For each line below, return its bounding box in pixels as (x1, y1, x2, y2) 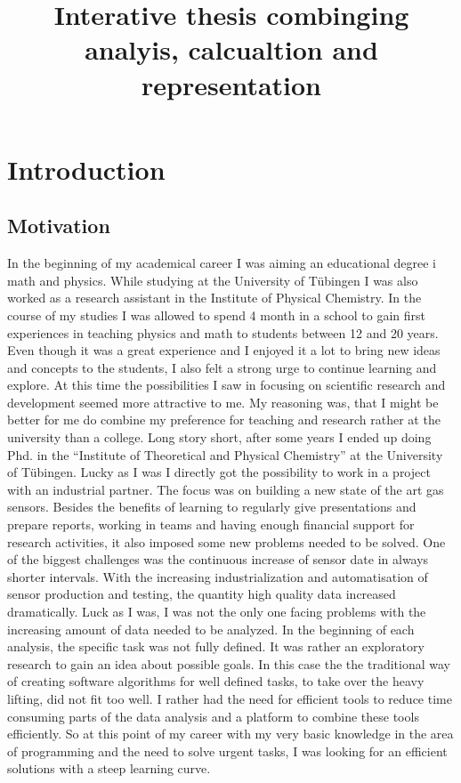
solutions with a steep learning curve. (7, 759, 211, 778)
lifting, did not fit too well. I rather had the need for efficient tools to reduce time (7, 689, 452, 707)
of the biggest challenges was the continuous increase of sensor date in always (7, 550, 429, 569)
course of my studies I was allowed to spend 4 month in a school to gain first (7, 305, 425, 324)
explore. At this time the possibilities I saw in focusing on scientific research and (7, 375, 446, 394)
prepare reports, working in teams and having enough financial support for (7, 515, 415, 534)
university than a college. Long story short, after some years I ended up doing (7, 428, 432, 447)
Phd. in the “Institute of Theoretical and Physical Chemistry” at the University (7, 445, 443, 464)
